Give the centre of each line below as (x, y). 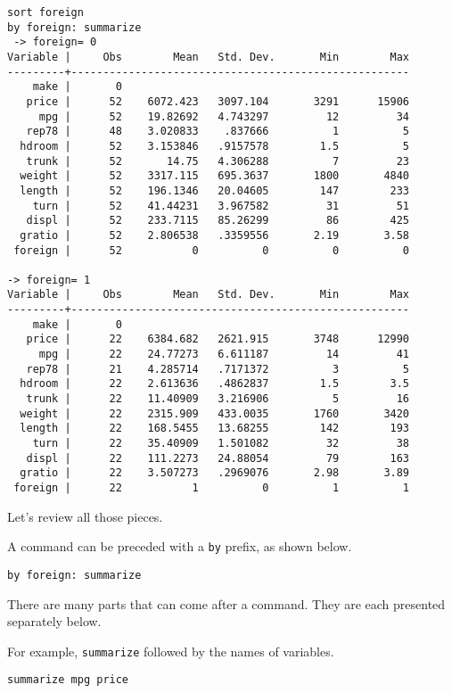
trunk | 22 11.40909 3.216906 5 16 (218, 399)
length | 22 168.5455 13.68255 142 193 (215, 429)
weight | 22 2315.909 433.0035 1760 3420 (215, 413)
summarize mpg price (68, 680)
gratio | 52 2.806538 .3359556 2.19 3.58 (215, 235)
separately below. (54, 621)
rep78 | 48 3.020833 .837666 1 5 (218, 132)
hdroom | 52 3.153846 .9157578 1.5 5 (215, 146)
